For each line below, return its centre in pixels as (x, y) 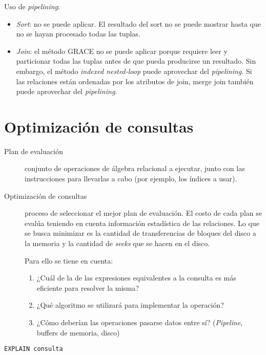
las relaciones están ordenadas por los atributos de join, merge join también (135, 81)
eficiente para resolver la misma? (88, 287)
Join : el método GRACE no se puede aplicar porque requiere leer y (122, 51)
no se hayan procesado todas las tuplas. (78, 34)
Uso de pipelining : (32, 6)
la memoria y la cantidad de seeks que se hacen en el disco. (117, 243)
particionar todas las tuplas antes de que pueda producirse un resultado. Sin (136, 61)
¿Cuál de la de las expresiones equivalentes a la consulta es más (136, 278)
